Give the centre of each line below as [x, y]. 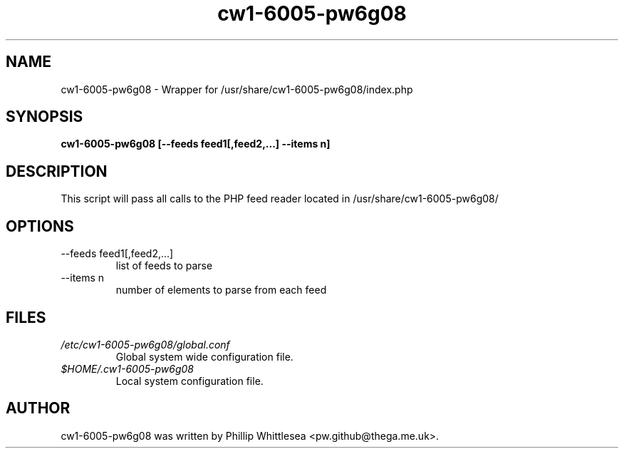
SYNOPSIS [45, 117]
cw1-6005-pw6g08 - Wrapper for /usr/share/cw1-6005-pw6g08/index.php [237, 89]
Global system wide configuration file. [204, 356]
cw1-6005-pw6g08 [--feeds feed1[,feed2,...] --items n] [196, 144]
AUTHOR [38, 408]
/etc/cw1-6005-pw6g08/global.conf [145, 344]
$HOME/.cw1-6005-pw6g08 [127, 368]
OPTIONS [40, 226]
